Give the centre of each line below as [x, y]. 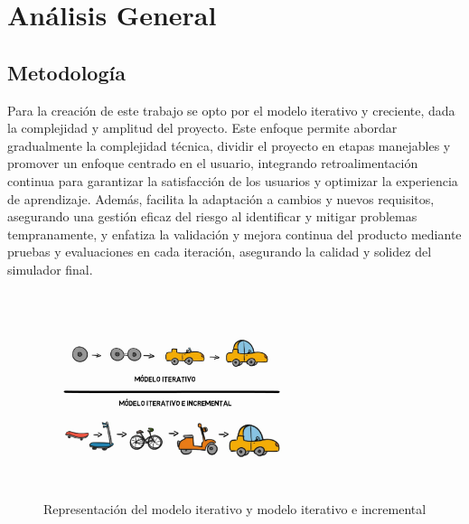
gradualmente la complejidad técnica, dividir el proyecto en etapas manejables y [229, 145]
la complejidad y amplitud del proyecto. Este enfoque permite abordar [202, 128]
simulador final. [50, 269]
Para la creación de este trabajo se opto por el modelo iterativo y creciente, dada [231, 110]
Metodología [66, 72]
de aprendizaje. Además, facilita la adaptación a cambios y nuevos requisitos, [221, 198]
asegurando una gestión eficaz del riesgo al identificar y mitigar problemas [212, 216]
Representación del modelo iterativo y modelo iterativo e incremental [235, 508]
